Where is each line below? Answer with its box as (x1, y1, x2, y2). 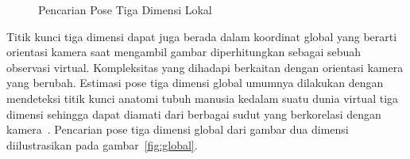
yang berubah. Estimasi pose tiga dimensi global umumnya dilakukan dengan (6, 74, 384, 91)
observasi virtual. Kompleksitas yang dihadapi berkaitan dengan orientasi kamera (6, 59, 404, 75)
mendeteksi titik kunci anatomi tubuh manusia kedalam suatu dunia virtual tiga (6, 89, 399, 106)
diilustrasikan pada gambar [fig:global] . (6, 136, 198, 153)
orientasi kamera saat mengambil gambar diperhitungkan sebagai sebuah (6, 44, 362, 60)
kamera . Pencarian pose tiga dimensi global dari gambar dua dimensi (6, 121, 349, 138)
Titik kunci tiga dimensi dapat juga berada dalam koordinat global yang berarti (6, 28, 397, 44)
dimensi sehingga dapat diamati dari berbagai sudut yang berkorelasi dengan (6, 105, 381, 122)
